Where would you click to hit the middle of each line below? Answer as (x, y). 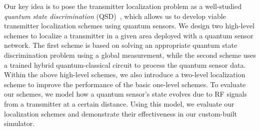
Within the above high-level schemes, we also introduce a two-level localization (125, 74)
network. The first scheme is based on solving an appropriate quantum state (121, 45)
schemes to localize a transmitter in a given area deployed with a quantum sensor (129, 35)
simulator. (19, 123)
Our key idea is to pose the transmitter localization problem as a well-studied (123, 6)
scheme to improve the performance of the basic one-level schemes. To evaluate (125, 84)
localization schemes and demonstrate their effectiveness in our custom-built (121, 113)
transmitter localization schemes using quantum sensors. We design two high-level (129, 26)
